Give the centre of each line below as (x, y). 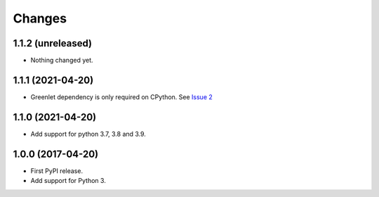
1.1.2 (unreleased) (53, 43)
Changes (40, 18)
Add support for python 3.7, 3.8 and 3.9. (88, 134)
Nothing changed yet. (62, 61)
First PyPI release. (57, 171)
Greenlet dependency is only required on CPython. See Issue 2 (122, 97)
